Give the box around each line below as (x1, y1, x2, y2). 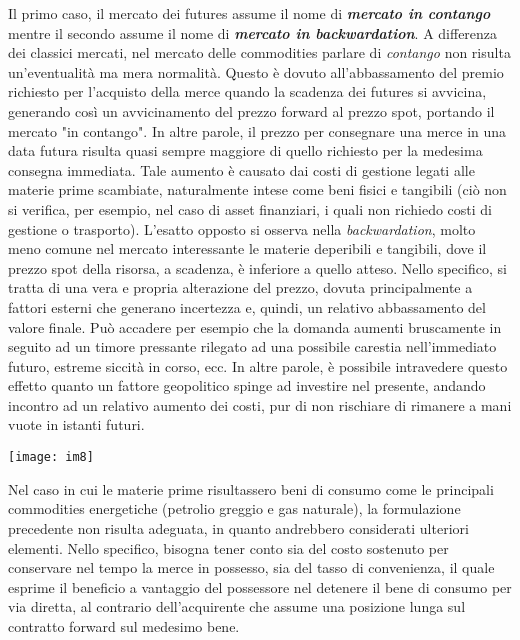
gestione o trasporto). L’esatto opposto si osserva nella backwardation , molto (8, 218, 476, 239)
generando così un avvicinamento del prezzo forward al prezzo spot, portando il (8, 100, 495, 121)
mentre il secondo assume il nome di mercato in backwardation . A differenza (8, 22, 498, 43)
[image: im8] (8, 450, 94, 465)
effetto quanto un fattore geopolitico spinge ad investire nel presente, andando (8, 375, 486, 396)
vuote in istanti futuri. (8, 414, 145, 435)
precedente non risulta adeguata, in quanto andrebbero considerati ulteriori (8, 517, 469, 538)
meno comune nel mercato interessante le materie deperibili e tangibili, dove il (8, 238, 487, 259)
